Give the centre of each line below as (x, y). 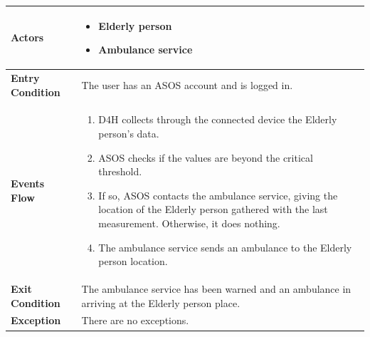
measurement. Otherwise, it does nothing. (189, 223)
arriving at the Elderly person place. (161, 302)
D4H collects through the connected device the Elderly (218, 119)
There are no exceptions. (135, 320)
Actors (27, 37)
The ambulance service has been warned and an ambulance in (216, 288)
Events (28, 183)
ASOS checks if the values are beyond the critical (206, 157)
